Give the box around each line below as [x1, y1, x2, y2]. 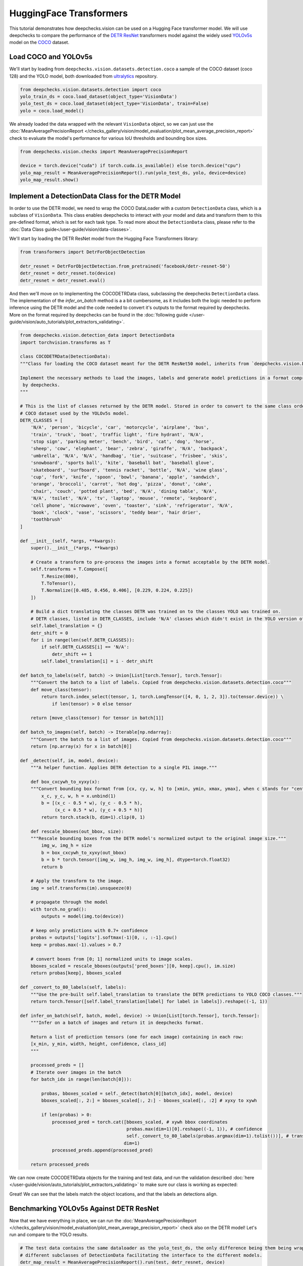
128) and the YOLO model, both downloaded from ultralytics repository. [9, 73, 158, 79]
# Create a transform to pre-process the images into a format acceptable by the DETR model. [30, 559, 270, 565]
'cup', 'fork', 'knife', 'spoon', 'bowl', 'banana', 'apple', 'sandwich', [30, 474, 220, 480]
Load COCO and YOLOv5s [9, 53, 93, 61]
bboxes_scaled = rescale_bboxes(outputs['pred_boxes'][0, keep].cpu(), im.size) [30, 963, 236, 969]
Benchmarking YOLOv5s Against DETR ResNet [9, 1204, 159, 1213]
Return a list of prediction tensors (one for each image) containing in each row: [30, 1034, 244, 1040]
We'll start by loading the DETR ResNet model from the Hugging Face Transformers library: [9, 235, 199, 242]
